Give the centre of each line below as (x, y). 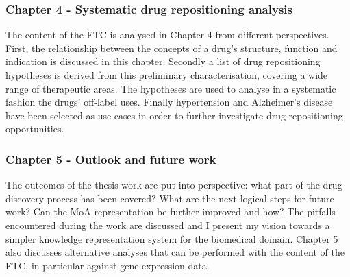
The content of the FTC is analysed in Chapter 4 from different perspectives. (167, 35)
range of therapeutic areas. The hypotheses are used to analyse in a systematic (171, 88)
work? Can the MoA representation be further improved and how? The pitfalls (171, 212)
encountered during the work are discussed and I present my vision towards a (168, 225)
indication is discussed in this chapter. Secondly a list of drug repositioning (163, 61)
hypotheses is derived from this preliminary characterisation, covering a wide (167, 75)
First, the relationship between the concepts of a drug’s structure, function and (172, 48)
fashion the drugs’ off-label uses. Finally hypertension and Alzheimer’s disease (169, 102)
